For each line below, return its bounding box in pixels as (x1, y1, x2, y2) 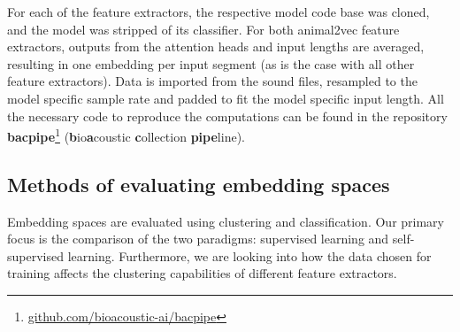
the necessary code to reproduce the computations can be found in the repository (7, 106, 448, 125)
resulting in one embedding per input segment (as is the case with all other (7, 54, 415, 73)
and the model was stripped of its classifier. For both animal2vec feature (7, 19, 400, 38)
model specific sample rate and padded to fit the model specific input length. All (7, 89, 444, 107)
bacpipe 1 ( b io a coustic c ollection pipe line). (7, 125, 245, 145)
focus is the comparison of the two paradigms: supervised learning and (7, 229, 389, 248)
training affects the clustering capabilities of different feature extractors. (7, 264, 397, 282)
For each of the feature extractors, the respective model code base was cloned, (7, 3, 430, 20)
